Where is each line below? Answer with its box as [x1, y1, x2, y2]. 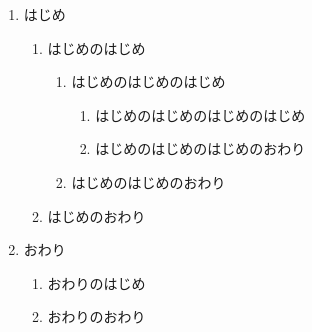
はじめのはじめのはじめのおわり [95, 138, 306, 159]
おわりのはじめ [47, 272, 146, 293]
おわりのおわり [47, 306, 146, 327]
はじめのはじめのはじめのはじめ [95, 104, 306, 125]
